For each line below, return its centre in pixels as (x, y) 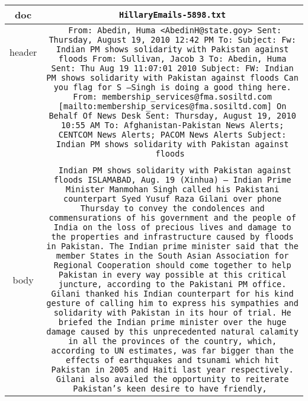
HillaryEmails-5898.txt (173, 15)
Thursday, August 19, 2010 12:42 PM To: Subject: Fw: (172, 40)
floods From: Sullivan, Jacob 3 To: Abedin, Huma (172, 59)
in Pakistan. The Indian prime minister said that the (172, 246)
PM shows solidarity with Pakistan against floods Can (172, 78)
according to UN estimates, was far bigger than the (172, 351)
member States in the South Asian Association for (172, 256)
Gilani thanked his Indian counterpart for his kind (172, 294)
